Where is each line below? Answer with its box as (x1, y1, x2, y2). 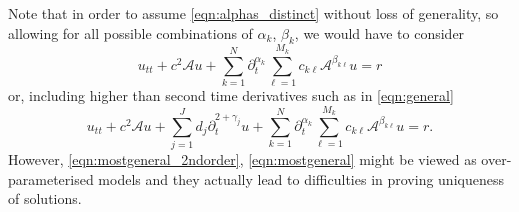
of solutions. (8, 188, 82, 209)
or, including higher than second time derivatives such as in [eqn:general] (8, 84, 454, 105)
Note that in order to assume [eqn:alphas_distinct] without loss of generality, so (8, 3, 499, 23)
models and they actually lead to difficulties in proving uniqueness (98, 168, 504, 189)
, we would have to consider (294, 22, 465, 43)
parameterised (8, 168, 94, 189)
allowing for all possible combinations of (8, 22, 253, 43)
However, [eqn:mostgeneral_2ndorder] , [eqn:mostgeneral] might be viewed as (8, 149, 477, 170)
